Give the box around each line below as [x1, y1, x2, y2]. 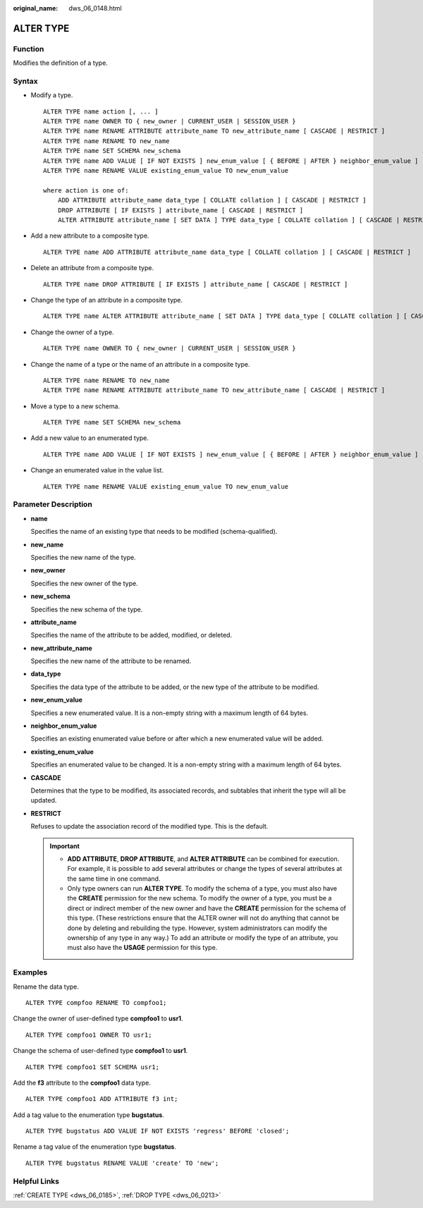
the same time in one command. [67, 874, 161, 883]
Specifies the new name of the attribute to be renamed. [30, 657, 192, 666]
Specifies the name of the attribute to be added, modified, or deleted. [30, 631, 233, 640]
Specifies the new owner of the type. [30, 579, 138, 587]
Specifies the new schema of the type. [30, 605, 143, 614]
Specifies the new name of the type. [30, 553, 137, 561]
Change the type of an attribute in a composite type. [30, 295, 183, 304]
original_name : [13, 4, 59, 12]
